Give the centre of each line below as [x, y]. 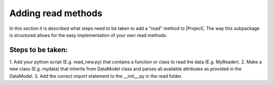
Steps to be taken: [39, 50]
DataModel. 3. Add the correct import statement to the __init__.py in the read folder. [96, 76]
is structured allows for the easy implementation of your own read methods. [88, 35]
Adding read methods [56, 13]
